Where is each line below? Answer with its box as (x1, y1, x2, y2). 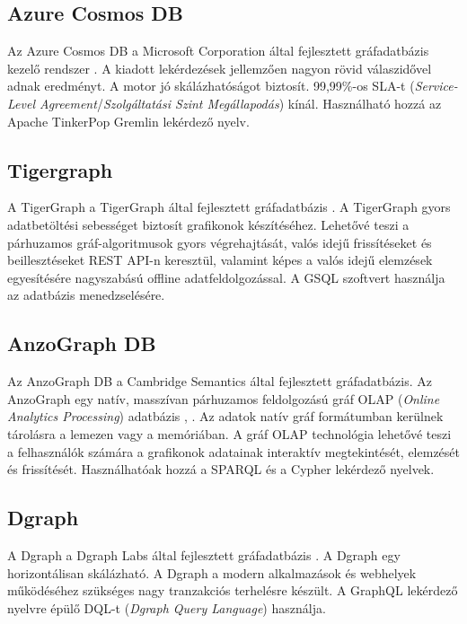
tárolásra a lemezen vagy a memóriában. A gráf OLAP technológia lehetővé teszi (7, 424, 452, 443)
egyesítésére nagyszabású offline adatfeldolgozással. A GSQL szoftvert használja (7, 268, 445, 286)
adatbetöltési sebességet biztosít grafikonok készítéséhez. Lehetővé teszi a (7, 215, 410, 233)
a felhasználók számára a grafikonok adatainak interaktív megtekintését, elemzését (7, 442, 460, 461)
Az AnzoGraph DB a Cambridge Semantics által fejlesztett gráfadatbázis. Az (7, 372, 432, 391)
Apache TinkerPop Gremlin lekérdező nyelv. (7, 111, 250, 130)
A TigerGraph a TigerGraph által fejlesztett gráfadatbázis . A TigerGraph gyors (7, 198, 451, 216)
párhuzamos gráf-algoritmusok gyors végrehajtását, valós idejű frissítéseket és (7, 233, 432, 251)
